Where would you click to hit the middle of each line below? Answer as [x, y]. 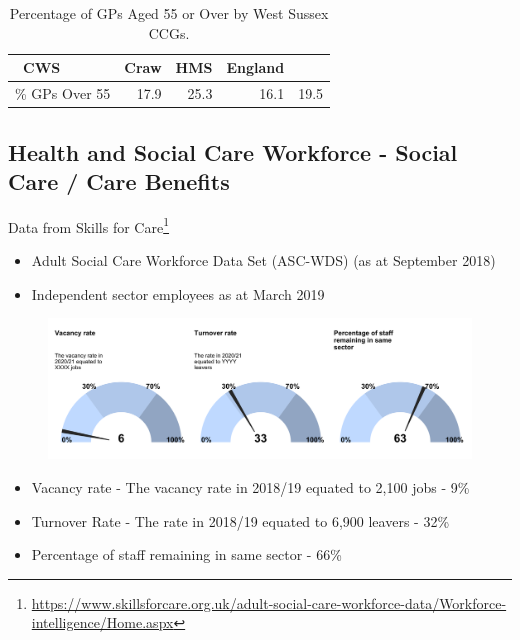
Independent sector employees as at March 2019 [178, 293]
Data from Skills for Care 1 [89, 225]
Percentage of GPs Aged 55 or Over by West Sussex [169, 13]
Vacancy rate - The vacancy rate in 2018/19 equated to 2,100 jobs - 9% [250, 486]
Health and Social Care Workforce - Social [233, 151]
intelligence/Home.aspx [102, 622]
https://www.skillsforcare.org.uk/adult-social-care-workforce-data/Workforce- [269, 602]
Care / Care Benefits [119, 180]
